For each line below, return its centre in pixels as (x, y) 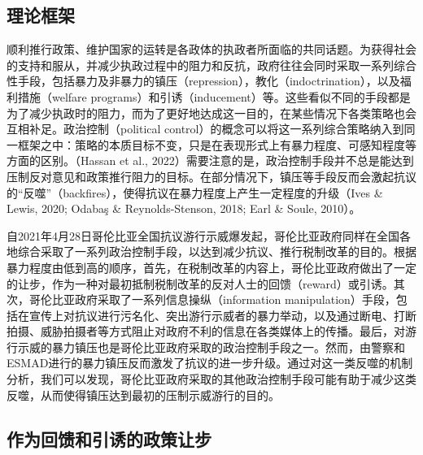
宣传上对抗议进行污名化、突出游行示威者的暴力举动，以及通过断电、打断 (222, 315)
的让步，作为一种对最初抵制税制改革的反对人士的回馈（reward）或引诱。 (200, 283)
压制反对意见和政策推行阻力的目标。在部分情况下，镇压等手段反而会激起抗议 (211, 176)
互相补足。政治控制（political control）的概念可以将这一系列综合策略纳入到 (205, 129)
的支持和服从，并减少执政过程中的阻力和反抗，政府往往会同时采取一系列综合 (211, 65)
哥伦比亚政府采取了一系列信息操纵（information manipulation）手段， (212, 299)
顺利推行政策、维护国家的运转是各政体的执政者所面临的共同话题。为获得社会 (211, 49)
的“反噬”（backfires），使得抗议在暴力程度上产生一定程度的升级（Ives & (195, 192)
